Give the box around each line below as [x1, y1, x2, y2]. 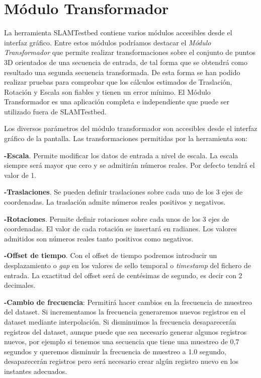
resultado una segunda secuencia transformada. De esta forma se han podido [4, 67, 240, 77]
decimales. [4, 280, 36, 290]
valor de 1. [4, 169, 37, 180]
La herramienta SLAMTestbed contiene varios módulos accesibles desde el [4, 27, 232, 38]
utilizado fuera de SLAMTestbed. [4, 106, 107, 116]
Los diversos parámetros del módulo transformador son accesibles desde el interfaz [4, 123, 257, 134]
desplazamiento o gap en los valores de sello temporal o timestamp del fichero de [4, 260, 251, 270]
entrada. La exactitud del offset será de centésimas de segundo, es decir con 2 [4, 270, 242, 280]
